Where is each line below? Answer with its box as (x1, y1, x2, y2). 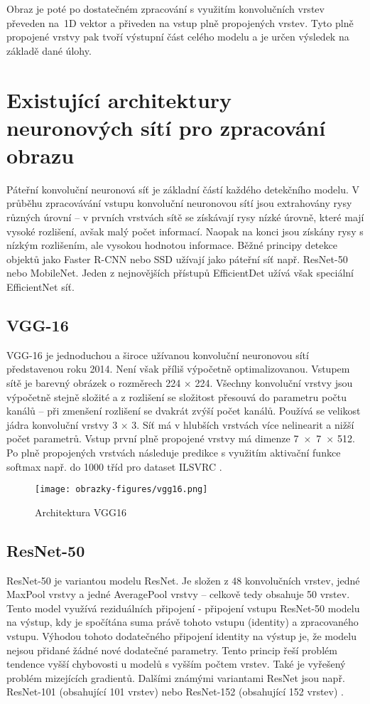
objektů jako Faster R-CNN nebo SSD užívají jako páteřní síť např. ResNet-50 (6, 251, 348, 266)
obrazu (6, 140, 75, 169)
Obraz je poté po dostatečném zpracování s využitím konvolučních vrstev (6, 1, 325, 16)
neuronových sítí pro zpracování (6, 112, 326, 142)
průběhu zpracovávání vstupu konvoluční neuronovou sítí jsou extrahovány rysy (6, 196, 352, 210)
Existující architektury (6, 85, 232, 114)
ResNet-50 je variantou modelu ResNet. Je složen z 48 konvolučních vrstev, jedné (6, 572, 360, 587)
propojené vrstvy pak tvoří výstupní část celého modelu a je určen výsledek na (6, 29, 349, 44)
